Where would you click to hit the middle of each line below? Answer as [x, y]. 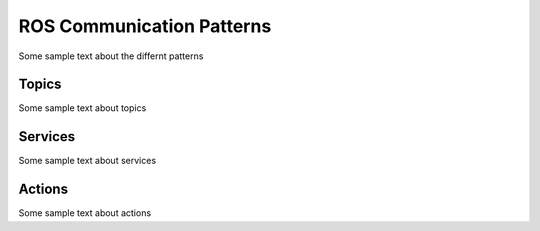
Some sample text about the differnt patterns [111, 56]
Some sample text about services [87, 161]
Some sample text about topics [82, 108]
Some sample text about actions [85, 213]
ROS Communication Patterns [145, 26]
